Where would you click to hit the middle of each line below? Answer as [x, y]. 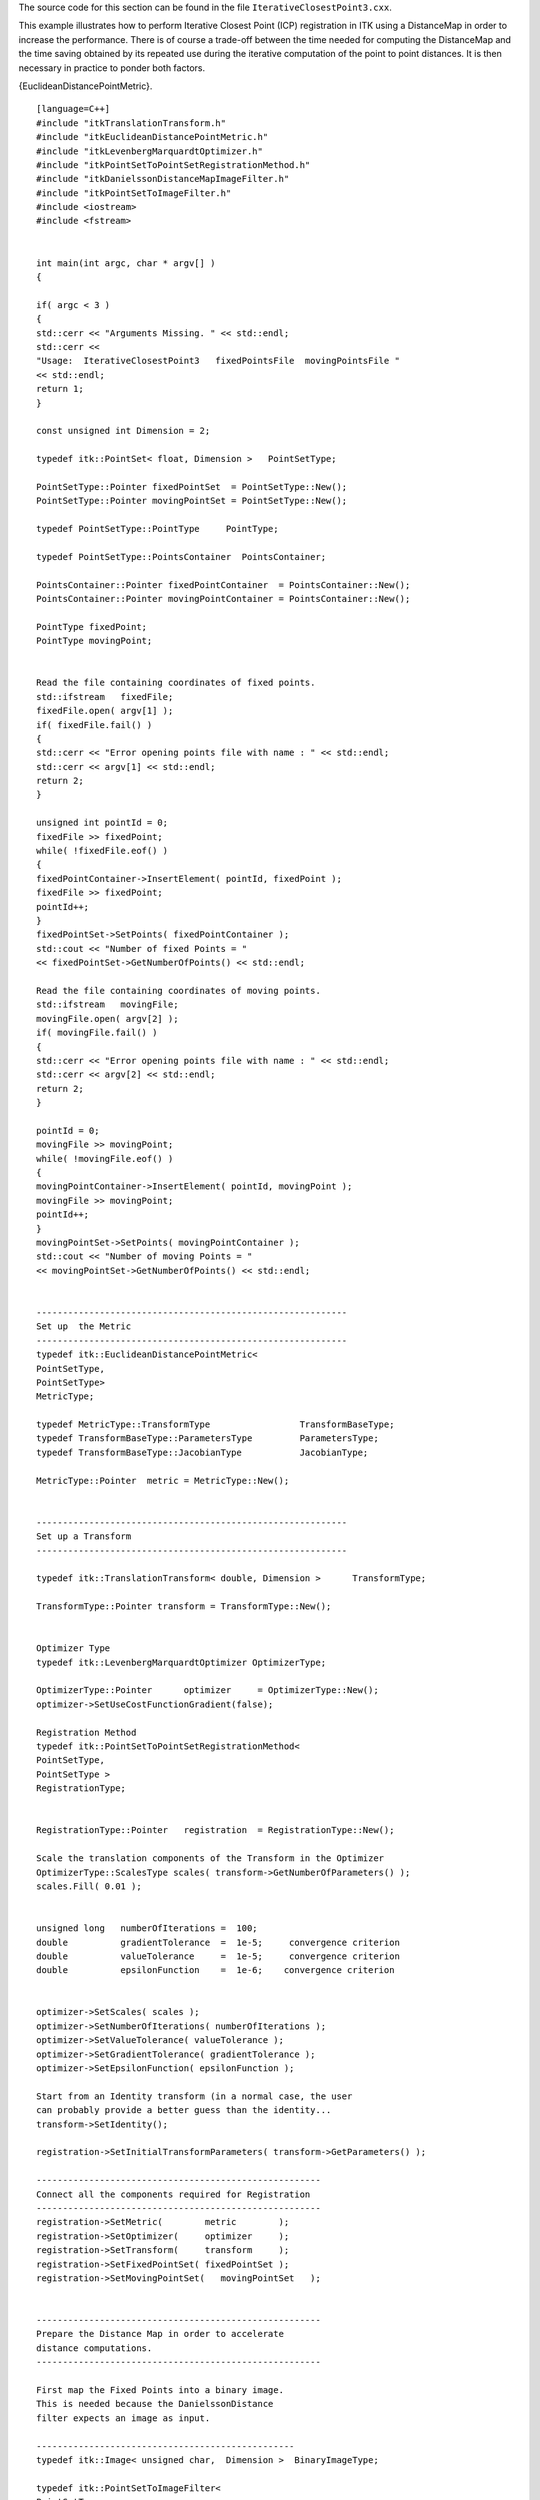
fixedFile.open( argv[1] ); [105, 711]
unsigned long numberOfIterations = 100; [147, 1928]
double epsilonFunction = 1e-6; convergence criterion [215, 1970]
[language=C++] [73, 109]
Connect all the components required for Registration [173, 2194]
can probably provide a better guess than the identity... [184, 2110]
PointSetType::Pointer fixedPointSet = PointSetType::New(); [192, 486]
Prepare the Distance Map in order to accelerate [160, 2334]
